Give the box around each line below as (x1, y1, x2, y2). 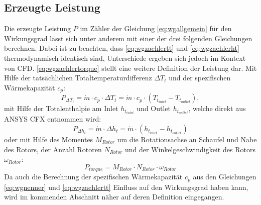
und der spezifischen (169, 72, 231, 83)
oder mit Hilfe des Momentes (4, 134, 93, 144)
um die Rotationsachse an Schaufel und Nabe (117, 134, 257, 144)
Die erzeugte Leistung (4, 23, 71, 34)
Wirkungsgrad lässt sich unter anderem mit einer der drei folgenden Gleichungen (4, 33, 252, 43)
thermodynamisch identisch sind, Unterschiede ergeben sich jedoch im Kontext (4, 52, 246, 63)
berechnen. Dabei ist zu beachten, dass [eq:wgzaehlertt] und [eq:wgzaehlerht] (4, 43, 239, 53)
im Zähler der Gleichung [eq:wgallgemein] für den (80, 23, 232, 34)
